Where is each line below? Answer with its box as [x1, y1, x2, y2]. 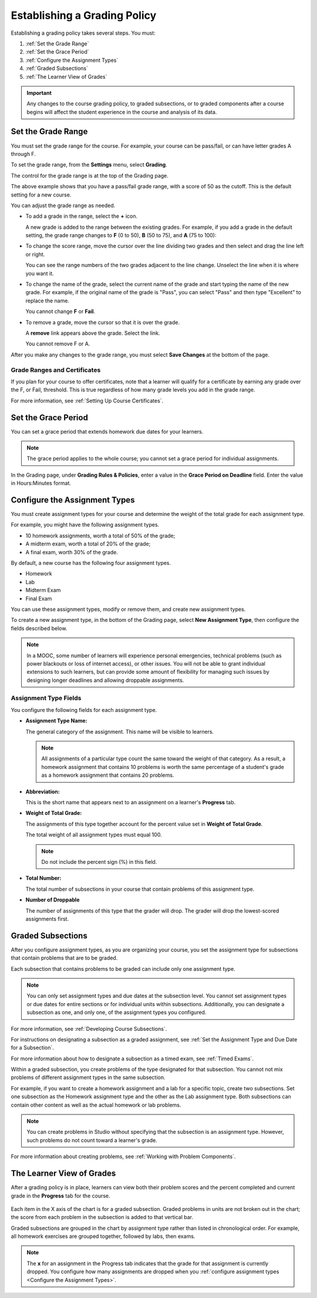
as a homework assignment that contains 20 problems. [41, 771, 174, 779]
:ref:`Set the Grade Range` [25, 40, 89, 47]
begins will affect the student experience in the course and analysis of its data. [26, 108, 217, 115]
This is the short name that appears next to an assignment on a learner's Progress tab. [25, 798, 236, 806]
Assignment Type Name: [25, 717, 87, 724]
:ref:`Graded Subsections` [25, 65, 88, 72]
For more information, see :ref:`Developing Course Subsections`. [11, 1025, 167, 1032]
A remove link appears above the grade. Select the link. [25, 330, 160, 337]
